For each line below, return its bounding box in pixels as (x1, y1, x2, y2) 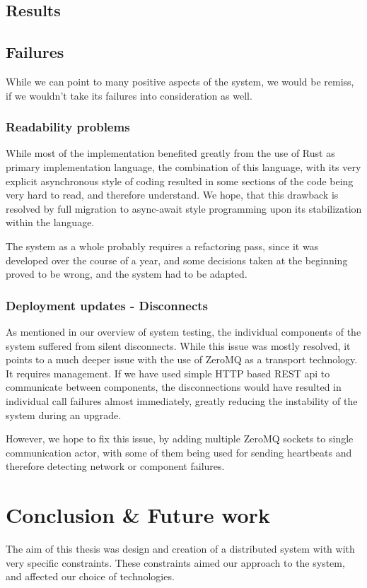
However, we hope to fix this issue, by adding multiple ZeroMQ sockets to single (6, 431, 354, 446)
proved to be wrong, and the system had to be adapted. (6, 266, 247, 281)
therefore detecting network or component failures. (6, 459, 225, 474)
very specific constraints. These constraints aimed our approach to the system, (6, 555, 345, 570)
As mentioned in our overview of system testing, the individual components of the (6, 324, 361, 339)
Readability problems (6, 118, 130, 136)
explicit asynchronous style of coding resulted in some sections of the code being (6, 173, 354, 188)
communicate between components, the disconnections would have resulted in (6, 380, 342, 394)
